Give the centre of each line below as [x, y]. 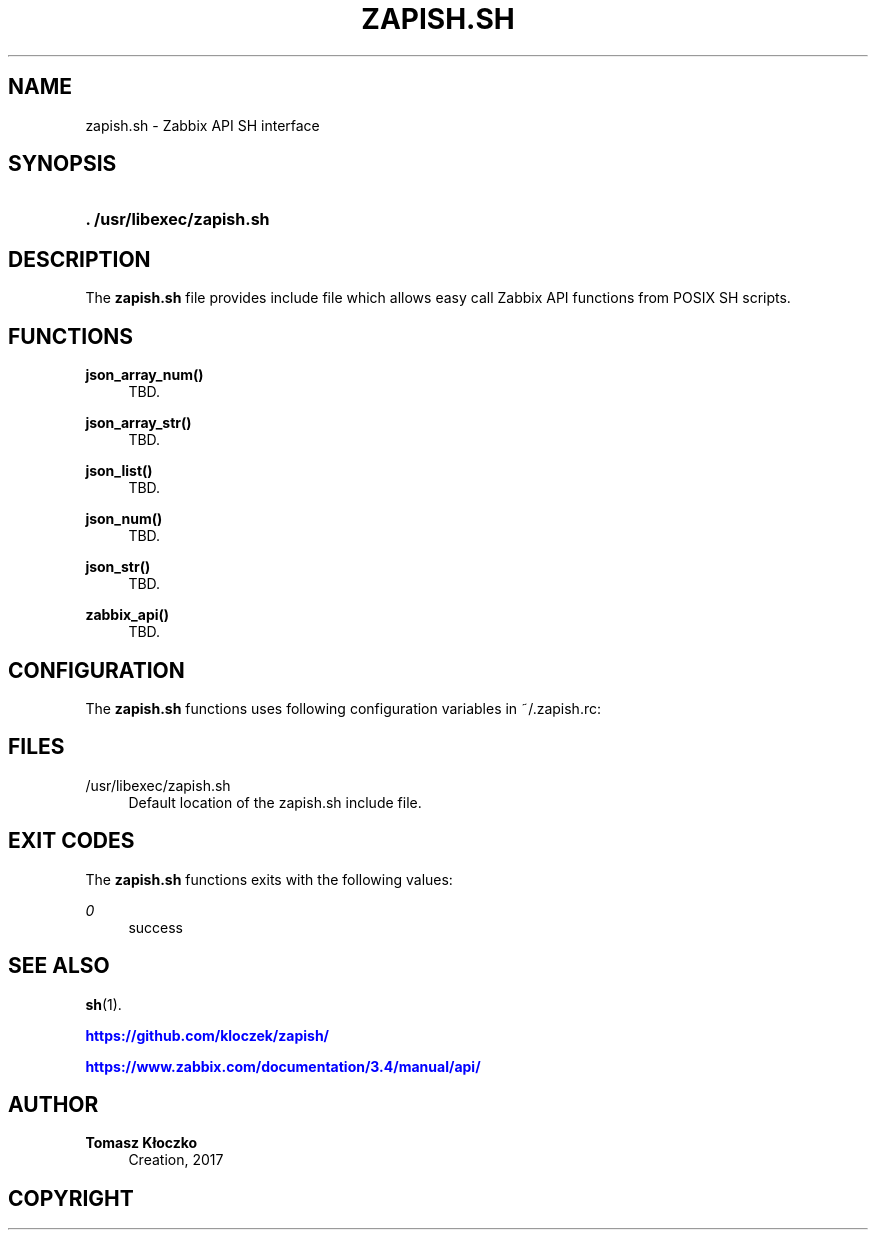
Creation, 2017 [176, 1160]
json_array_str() [138, 423]
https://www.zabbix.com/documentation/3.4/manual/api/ [283, 1066]
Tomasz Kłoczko [141, 1143]
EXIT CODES [71, 841]
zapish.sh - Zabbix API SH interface [202, 125]
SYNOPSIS [62, 164]
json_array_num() [144, 375]
